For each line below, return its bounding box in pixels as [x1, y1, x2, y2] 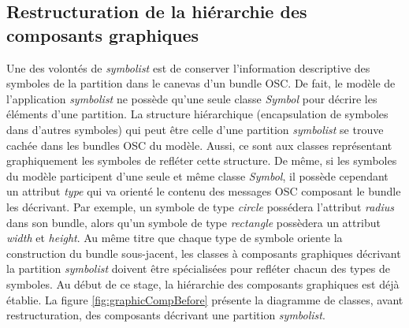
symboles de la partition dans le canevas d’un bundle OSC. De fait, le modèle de [6, 75, 396, 91]
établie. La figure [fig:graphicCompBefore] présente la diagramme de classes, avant [6, 291, 403, 307]
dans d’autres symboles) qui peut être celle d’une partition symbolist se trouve [6, 121, 384, 137]
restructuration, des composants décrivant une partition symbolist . [6, 307, 325, 323]
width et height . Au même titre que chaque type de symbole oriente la [6, 229, 343, 246]
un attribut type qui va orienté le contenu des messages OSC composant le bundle [6, 183, 401, 199]
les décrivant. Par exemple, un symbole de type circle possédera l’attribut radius [6, 198, 395, 214]
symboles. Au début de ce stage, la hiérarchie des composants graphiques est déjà [6, 275, 400, 292]
